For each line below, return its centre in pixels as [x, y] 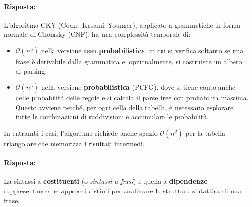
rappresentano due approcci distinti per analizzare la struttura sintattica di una [123, 190]
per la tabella [206, 133]
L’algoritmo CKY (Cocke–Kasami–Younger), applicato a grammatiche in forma [122, 24]
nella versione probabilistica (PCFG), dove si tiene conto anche [138, 87]
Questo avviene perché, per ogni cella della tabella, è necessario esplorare [124, 107]
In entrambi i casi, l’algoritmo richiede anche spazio [81, 133]
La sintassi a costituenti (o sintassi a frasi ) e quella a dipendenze [106, 181]
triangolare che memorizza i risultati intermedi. [74, 143]
